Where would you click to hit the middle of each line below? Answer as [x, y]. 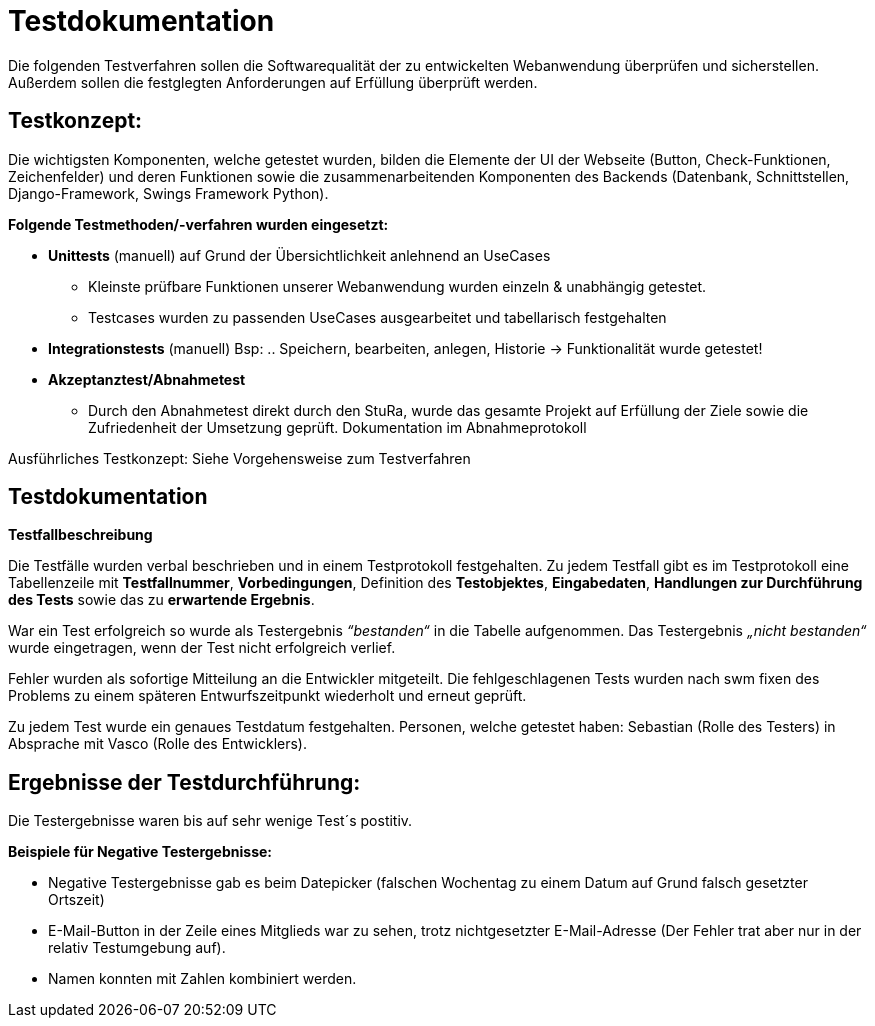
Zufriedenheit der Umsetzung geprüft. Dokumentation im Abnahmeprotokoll [337, 427]
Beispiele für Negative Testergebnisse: [140, 852]
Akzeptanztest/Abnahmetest [147, 379]
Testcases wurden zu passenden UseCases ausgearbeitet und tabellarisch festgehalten [377, 317]
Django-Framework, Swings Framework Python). [168, 193]
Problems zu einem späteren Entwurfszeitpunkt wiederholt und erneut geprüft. [267, 696]
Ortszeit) [76, 900]
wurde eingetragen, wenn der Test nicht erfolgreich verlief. [202, 648]
